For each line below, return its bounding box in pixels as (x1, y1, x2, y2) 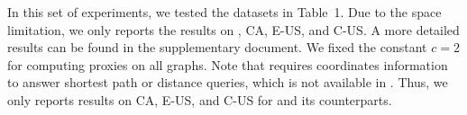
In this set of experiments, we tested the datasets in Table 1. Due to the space (7, 3, 442, 21)
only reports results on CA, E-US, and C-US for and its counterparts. (7, 90, 392, 109)
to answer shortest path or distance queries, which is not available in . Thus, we (7, 73, 448, 92)
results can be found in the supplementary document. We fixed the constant (7, 38, 427, 57)
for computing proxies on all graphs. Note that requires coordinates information (7, 55, 448, 74)
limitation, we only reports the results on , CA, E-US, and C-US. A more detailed (7, 20, 460, 39)
